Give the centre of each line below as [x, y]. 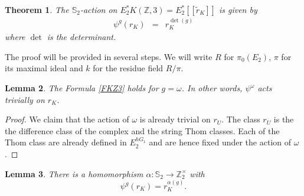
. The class [241, 119]
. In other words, [212, 88]
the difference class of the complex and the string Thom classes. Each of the [142, 130]
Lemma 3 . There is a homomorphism [74, 173]
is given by [238, 9]
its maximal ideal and [44, 68]
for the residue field [128, 68]
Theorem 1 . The [37, 9]
